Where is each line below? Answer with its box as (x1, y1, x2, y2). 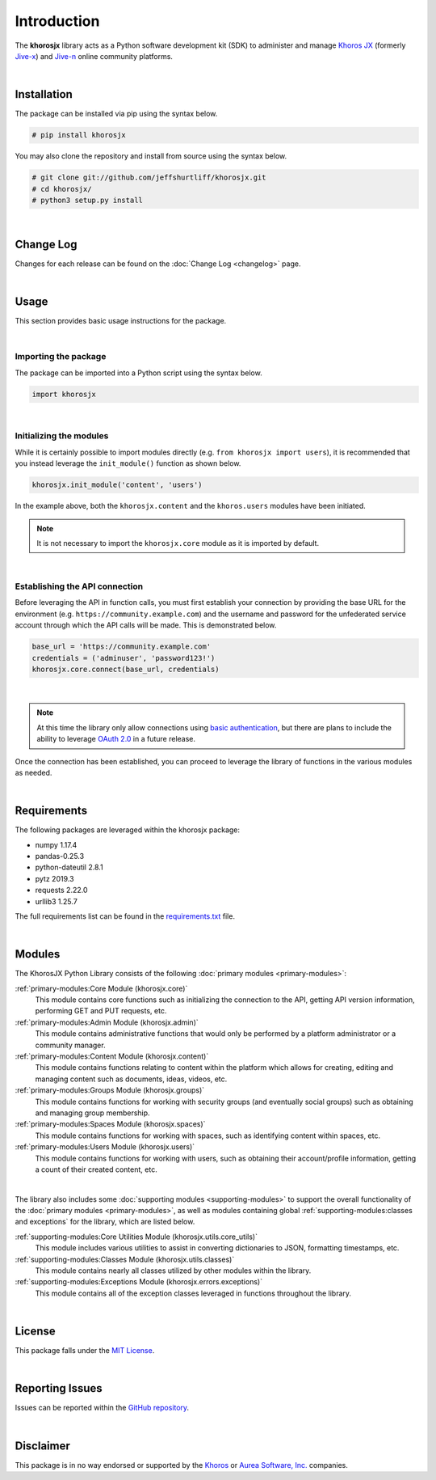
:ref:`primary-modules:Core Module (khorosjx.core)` (15, 983, 188, 993)
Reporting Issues (15, 1381, 103, 1395)
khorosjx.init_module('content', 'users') (31, 480, 203, 489)
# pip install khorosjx (31, 130, 127, 140)
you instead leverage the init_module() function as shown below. (15, 459, 241, 468)
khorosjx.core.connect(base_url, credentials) (31, 665, 220, 674)
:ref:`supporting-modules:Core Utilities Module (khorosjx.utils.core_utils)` (15, 1232, 258, 1241)
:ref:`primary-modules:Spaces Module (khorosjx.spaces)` (15, 1119, 206, 1129)
